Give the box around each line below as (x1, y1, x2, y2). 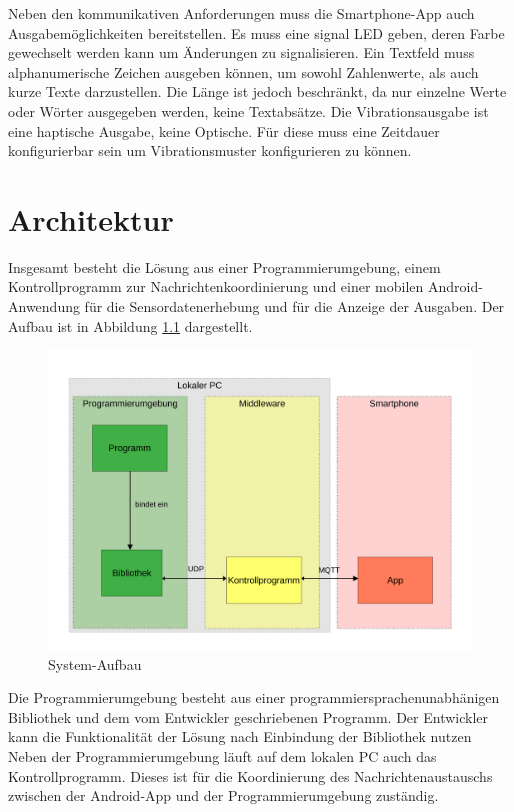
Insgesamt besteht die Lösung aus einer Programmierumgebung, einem (8, 256, 441, 277)
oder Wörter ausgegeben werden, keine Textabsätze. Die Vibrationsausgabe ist (8, 100, 489, 121)
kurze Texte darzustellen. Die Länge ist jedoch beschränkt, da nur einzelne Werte (8, 81, 507, 102)
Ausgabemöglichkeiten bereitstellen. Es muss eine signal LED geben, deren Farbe (8, 22, 505, 43)
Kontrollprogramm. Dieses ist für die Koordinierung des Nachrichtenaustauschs (8, 765, 493, 786)
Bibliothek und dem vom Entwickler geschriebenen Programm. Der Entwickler (8, 706, 489, 727)
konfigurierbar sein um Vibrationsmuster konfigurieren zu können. (8, 140, 412, 161)
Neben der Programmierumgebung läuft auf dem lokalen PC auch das (8, 746, 437, 766)
